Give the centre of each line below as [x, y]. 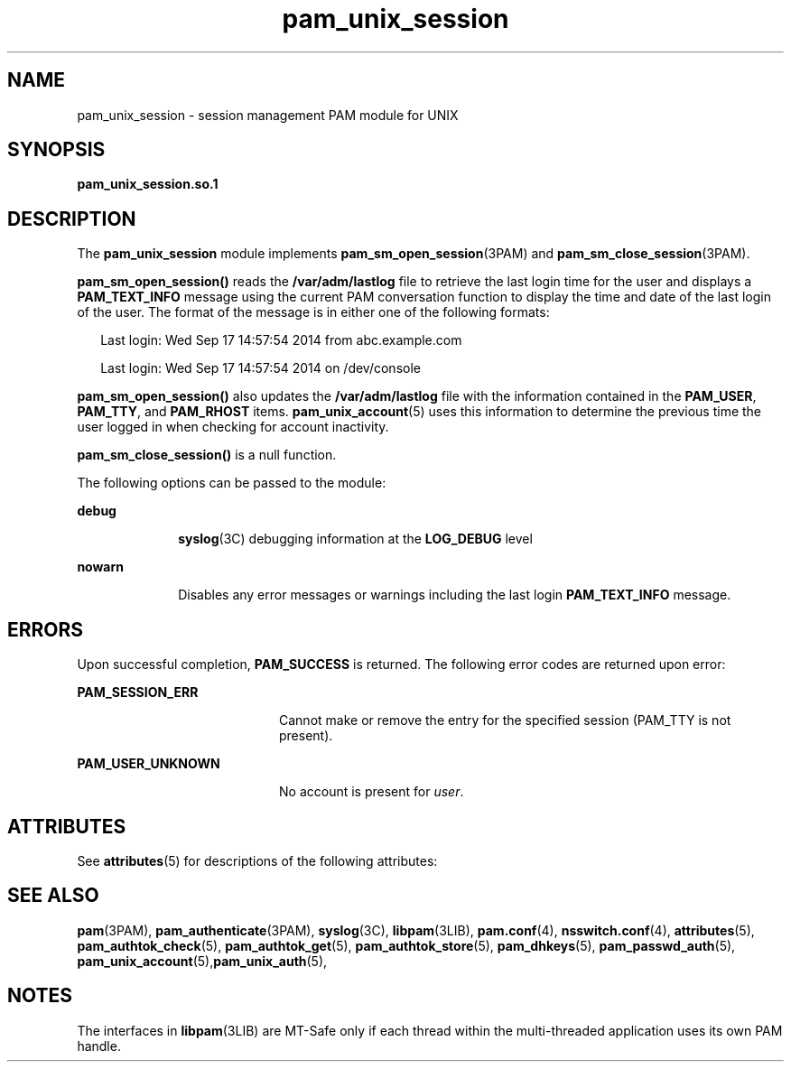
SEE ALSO [53, 896]
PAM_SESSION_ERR [138, 693]
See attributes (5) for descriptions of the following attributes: [257, 860]
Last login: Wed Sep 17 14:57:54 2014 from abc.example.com [281, 340]
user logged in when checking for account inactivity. [233, 427]
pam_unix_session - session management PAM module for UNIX [268, 115]
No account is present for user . [372, 792]
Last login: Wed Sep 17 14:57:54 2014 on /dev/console [261, 368]
